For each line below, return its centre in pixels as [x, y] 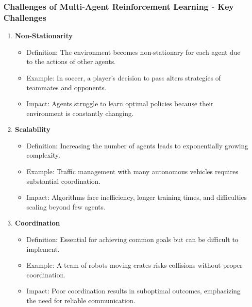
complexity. [43, 155]
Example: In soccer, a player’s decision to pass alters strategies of [124, 77]
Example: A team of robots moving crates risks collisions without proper [134, 265]
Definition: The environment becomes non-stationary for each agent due [133, 52]
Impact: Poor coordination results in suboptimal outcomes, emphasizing [134, 291]
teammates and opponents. [66, 87]
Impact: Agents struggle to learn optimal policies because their [120, 104]
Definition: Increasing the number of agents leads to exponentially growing [137, 145]
